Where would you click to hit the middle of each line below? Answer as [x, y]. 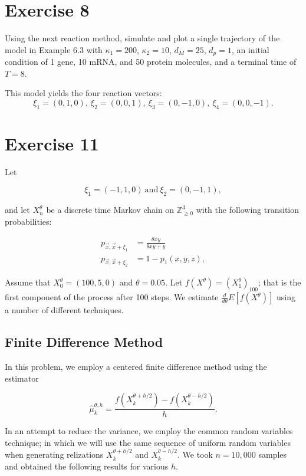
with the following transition [248, 210]
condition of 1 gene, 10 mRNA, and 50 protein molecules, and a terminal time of [151, 62]
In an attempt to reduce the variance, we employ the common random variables [149, 431]
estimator [22, 378]
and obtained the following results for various [87, 466]
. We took [195, 454]
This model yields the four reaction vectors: [83, 93]
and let [17, 210]
